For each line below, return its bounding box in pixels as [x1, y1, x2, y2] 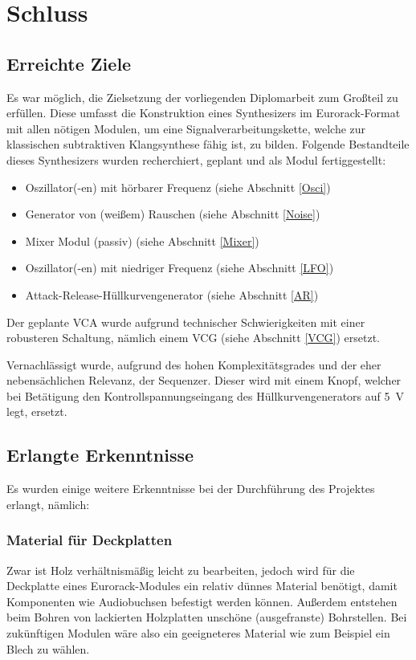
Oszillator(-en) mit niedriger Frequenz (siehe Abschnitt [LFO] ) [25, 259, 334, 276]
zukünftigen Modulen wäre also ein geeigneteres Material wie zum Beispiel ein [6, 625, 390, 642]
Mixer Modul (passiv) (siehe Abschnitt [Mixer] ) [25, 232, 259, 249]
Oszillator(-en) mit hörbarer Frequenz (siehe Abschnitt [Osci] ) [25, 178, 331, 195]
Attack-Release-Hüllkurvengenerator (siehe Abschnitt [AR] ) [25, 286, 319, 303]
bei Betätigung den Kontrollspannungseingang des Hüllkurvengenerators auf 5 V [6, 387, 404, 404]
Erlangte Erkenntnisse [6, 442, 194, 467]
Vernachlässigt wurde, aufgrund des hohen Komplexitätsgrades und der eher [6, 356, 381, 373]
